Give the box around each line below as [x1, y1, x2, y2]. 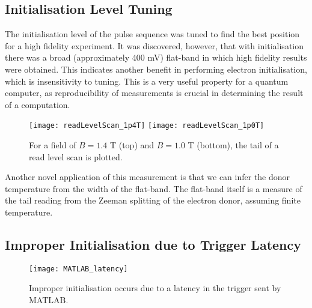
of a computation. [5, 98, 70, 110]
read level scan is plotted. [29, 150, 123, 163]
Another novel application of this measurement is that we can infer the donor [5, 171, 290, 183]
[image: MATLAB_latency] [29, 264, 128, 273]
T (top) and [109, 139, 154, 151]
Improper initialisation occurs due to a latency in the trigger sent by [29, 282, 281, 294]
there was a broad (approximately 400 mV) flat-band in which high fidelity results [5, 51, 307, 64]
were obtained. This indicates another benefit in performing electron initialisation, [5, 62, 307, 75]
